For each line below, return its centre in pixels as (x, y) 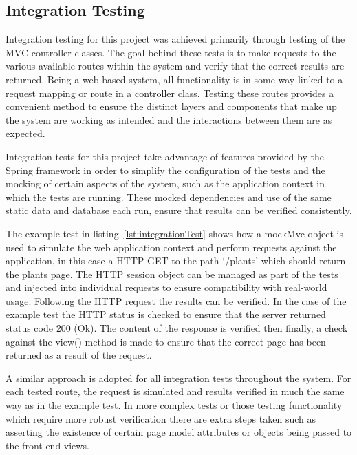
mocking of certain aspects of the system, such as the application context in (165, 183)
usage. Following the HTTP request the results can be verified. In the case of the (176, 300)
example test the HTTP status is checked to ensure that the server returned (166, 314)
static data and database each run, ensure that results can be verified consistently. (179, 210)
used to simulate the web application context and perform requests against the (171, 247)
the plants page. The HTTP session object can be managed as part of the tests (172, 274)
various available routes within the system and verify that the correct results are (175, 66)
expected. (25, 133)
